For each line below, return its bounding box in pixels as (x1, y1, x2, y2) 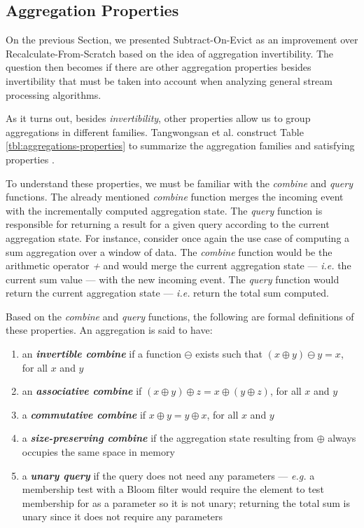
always (328, 431, 356, 445)
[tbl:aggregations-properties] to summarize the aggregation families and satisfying (6, 138, 355, 153)
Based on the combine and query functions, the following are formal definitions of (6, 309, 354, 323)
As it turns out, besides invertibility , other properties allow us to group (6, 111, 311, 126)
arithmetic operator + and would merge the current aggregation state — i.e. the (6, 258, 351, 273)
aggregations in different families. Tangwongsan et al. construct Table (6, 124, 304, 139)
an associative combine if (22, 384, 142, 398)
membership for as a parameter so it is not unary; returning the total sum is (22, 495, 350, 510)
